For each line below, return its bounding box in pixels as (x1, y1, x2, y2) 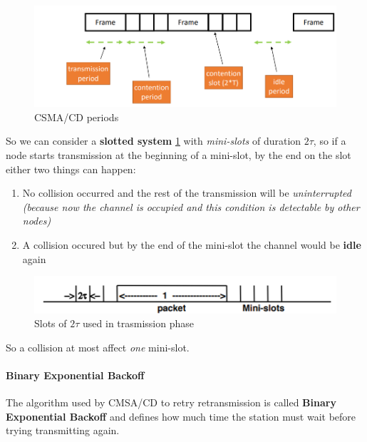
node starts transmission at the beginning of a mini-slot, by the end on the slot (6, 148, 351, 163)
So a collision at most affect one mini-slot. (6, 339, 190, 354)
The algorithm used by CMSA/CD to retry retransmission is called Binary (6, 395, 336, 410)
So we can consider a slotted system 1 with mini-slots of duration (6, 133, 301, 148)
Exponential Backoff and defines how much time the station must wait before (6, 408, 356, 423)
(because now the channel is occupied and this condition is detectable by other (22, 199, 360, 214)
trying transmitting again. (6, 423, 120, 438)
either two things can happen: (6, 161, 136, 176)
